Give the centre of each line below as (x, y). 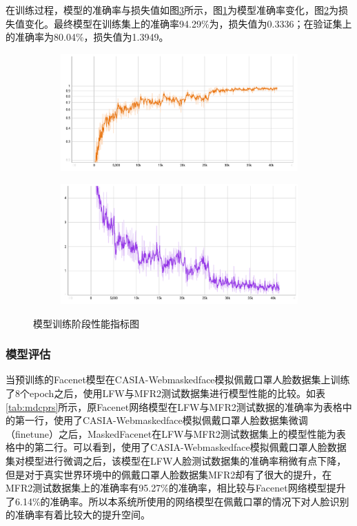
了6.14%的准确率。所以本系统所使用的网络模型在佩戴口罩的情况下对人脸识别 (177, 501)
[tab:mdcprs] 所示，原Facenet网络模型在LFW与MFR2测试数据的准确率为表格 (174, 406)
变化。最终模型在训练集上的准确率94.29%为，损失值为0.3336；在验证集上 (188, 23)
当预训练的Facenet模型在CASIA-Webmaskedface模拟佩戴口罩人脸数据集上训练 (178, 380)
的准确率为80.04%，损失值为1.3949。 (87, 37)
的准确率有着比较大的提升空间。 (78, 515)
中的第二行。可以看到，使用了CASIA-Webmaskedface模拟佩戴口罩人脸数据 (181, 447)
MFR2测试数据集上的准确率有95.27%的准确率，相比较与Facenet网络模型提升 (176, 488)
